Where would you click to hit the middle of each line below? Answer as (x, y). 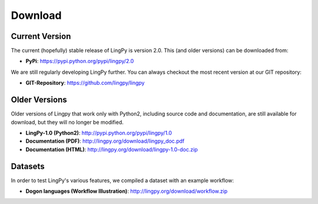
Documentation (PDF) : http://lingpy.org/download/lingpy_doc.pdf (105, 141)
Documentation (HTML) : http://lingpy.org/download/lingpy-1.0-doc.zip (112, 149)
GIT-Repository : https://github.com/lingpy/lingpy (85, 83)
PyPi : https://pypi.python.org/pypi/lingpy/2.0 (80, 61)
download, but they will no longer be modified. (67, 122)
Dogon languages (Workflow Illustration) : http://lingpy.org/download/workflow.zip (127, 191)
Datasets (28, 166)
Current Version (41, 36)
